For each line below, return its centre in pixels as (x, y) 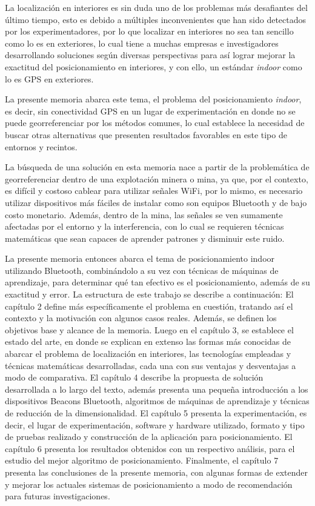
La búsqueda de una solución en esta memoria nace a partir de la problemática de (157, 167)
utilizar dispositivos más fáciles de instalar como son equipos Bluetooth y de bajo (156, 202)
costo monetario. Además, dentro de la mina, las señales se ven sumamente (144, 214)
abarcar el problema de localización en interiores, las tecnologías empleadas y (148, 354)
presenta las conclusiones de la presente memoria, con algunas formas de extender (157, 472)
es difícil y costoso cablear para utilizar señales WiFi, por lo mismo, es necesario (154, 191)
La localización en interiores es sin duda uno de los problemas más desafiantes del (156, 7)
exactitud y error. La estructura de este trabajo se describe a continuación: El (149, 294)
